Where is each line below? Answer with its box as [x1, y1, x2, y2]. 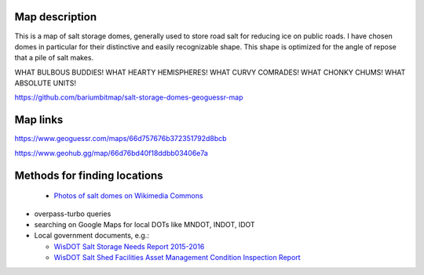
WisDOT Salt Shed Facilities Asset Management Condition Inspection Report [53, 253, 302, 262]
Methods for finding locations [14, 168, 164, 182]
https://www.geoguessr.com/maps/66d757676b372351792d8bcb [14, 134, 227, 143]
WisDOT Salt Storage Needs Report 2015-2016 [53, 241, 205, 251]
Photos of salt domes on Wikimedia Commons [53, 191, 203, 201]
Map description [14, 10, 97, 24]
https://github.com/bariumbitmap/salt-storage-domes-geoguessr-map [14, 92, 243, 102]
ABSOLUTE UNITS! [14, 78, 77, 88]
